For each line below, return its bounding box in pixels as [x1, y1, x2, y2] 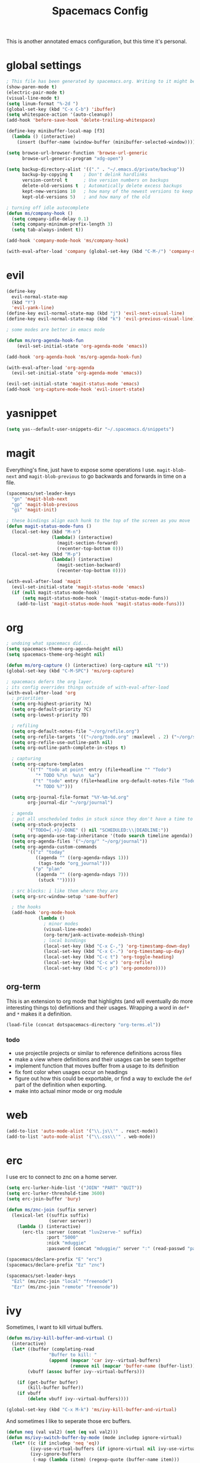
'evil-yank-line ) [11, 305, 55, 311]
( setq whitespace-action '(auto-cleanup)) [6, 112, 113, 118]
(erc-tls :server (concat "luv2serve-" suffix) [21, 1229, 143, 1235]
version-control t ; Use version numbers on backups [21, 177, 169, 183]
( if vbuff [17, 1390, 42, 1397]
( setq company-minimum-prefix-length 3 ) [11, 221, 113, 227]
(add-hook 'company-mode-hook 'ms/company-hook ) [6, 237, 129, 244]
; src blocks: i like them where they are [11, 888, 118, 894]
